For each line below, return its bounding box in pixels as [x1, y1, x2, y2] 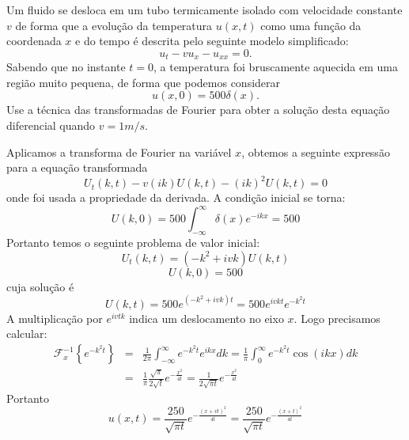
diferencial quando [6, 117, 96, 134]
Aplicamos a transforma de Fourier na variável [6, 143, 232, 160]
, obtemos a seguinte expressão [241, 143, 390, 160]
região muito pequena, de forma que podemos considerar [6, 74, 281, 90]
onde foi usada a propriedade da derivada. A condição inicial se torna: [6, 189, 346, 206]
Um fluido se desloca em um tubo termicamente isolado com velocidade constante [6, 2, 403, 17]
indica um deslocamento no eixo [129, 309, 284, 326]
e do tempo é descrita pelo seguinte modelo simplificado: [75, 32, 349, 49]
